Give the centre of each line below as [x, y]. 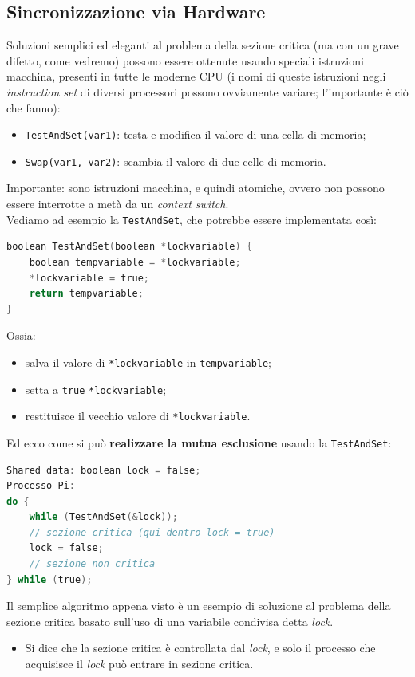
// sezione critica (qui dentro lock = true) [152, 532]
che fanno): [34, 107]
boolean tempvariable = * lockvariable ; [135, 262]
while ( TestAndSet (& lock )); [103, 517]
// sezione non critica [92, 564]
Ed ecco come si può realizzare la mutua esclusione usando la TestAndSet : [199, 442]
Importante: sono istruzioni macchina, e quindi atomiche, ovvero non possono [196, 188]
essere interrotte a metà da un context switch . [118, 204]
